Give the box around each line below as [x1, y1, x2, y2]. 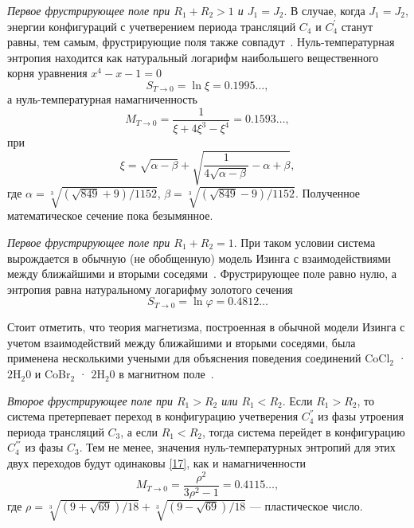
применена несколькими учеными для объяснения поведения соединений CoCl [7, 350, 390, 366]
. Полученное [295, 184, 361, 201]
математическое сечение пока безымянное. [7, 207, 213, 224]
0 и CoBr [25, 366, 71, 382]
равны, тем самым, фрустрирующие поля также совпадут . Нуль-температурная [7, 33, 395, 50]
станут [341, 18, 373, 34]
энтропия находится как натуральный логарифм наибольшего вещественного [7, 49, 379, 65]
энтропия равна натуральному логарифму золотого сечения [7, 280, 293, 297]
